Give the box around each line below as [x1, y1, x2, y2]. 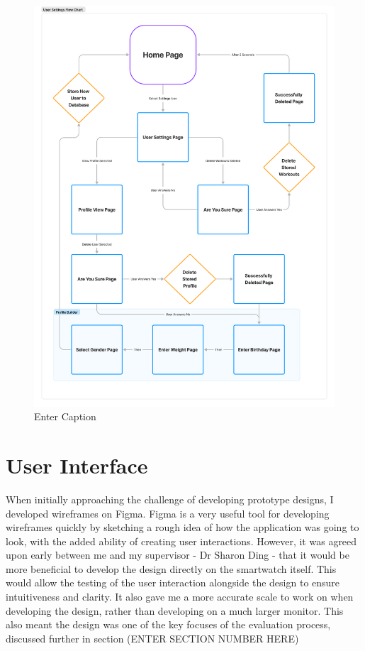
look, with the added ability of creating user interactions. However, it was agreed [6, 533, 357, 548]
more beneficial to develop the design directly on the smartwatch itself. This [6, 561, 337, 576]
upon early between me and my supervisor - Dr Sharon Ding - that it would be [6, 547, 349, 562]
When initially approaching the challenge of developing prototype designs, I [6, 491, 334, 506]
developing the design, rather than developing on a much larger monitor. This [6, 603, 344, 618]
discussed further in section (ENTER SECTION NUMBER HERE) [6, 630, 299, 645]
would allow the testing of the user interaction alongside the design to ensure [6, 575, 340, 590]
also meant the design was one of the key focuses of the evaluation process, [6, 617, 331, 632]
